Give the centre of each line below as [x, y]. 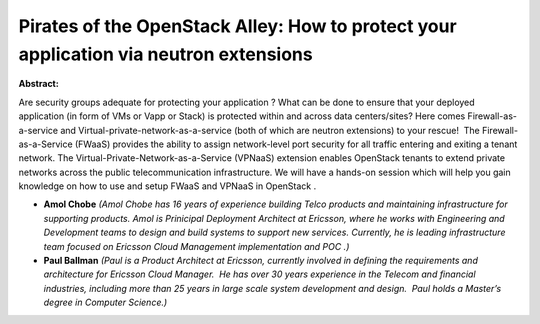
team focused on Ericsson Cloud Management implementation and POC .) [196, 246]
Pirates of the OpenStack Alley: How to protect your [237, 26]
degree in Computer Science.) [105, 302]
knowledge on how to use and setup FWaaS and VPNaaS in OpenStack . [167, 186]
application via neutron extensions [166, 54]
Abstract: [38, 84]
